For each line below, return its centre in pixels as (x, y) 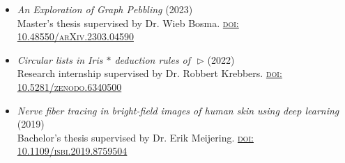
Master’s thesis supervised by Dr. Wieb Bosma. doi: (128, 23)
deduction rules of (153, 59)
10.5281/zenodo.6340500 (69, 86)
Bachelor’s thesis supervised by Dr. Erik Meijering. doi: (135, 137)
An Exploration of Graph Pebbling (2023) (105, 9)
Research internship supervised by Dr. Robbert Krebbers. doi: (149, 73)
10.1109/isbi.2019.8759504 (72, 151)
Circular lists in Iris (60, 59)
